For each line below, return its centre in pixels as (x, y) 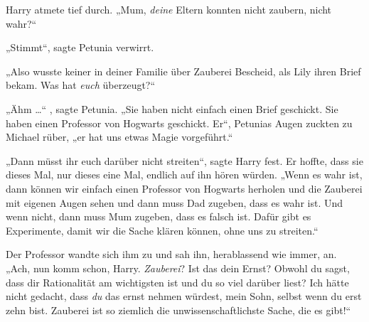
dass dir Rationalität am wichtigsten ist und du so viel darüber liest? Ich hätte (177, 282)
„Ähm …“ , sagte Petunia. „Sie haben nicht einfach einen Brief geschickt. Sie (172, 108)
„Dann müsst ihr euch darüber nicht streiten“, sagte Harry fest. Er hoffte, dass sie (184, 160)
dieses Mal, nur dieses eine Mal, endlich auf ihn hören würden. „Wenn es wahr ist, (184, 175)
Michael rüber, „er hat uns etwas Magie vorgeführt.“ (119, 137)
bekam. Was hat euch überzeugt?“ (81, 85)
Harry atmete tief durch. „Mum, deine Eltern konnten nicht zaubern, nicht (169, 9)
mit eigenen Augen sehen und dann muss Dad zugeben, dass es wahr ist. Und (175, 202)
